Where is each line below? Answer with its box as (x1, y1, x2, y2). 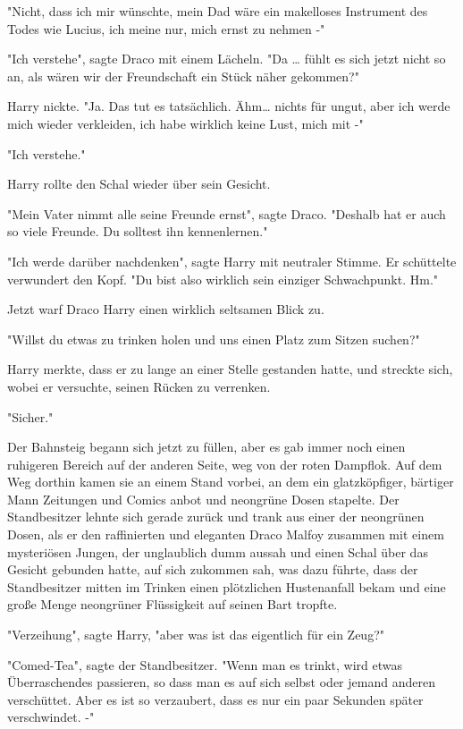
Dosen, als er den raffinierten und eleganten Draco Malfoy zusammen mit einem (7, 525, 444, 544)
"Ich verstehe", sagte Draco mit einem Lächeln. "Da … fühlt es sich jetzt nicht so (7, 49, 446, 68)
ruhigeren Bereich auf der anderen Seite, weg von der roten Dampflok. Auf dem (7, 454, 442, 473)
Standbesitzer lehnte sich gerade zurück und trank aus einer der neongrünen (7, 507, 425, 526)
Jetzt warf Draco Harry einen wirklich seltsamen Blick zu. (7, 300, 324, 318)
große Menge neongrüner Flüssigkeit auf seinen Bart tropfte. (7, 595, 338, 614)
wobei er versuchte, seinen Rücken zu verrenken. (7, 377, 271, 395)
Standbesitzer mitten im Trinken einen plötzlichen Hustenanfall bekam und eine (7, 577, 446, 596)
